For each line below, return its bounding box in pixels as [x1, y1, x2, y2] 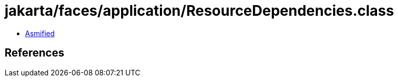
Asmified [25, 29, 55, 38]
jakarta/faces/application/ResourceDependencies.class [5, 2, 394, 19]
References [5, 46, 64, 60]
